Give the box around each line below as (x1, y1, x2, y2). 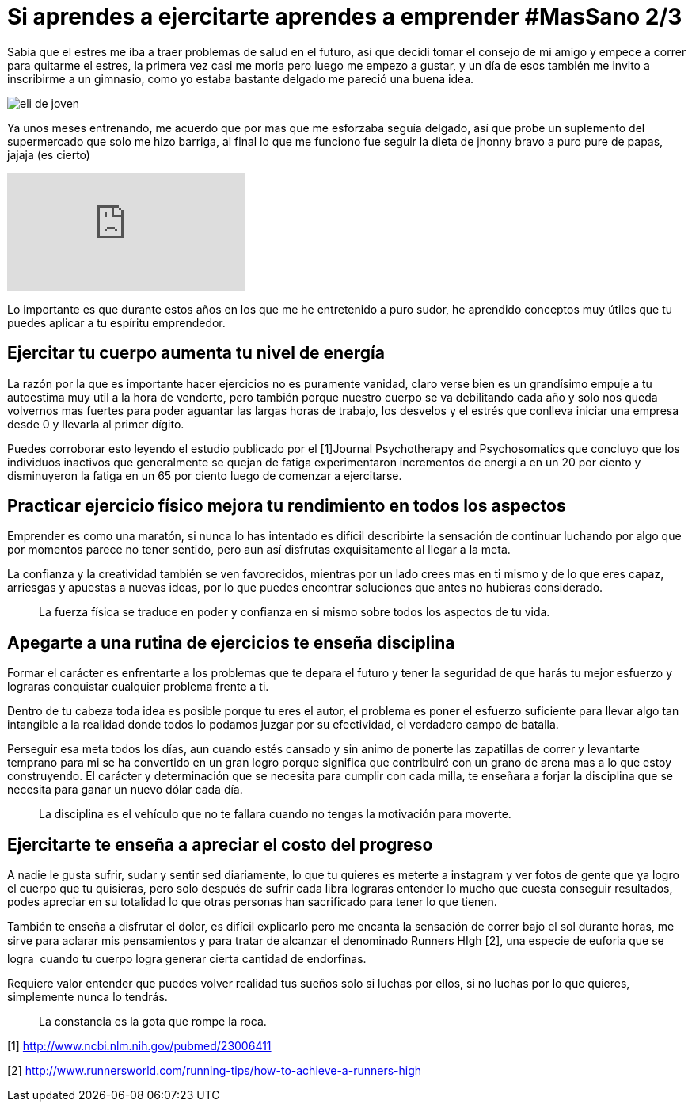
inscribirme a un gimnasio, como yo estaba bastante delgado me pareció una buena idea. (7, 71, 474, 86)
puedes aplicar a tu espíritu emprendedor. (7, 315, 226, 329)
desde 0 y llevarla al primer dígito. (7, 417, 184, 431)
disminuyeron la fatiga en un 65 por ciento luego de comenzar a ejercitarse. (7, 468, 402, 482)
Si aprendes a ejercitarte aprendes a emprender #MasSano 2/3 (7, 3, 682, 30)
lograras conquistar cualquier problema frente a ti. (7, 680, 269, 694)
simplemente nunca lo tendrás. (7, 990, 168, 1004)
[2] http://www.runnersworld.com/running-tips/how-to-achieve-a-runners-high (7, 1064, 422, 1078)
